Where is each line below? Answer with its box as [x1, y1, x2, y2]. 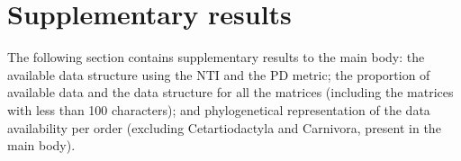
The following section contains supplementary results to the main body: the [7, 48, 425, 67]
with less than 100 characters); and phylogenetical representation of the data [7, 100, 430, 119]
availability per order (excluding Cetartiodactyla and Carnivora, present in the [7, 118, 441, 137]
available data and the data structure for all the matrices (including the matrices [7, 83, 454, 102]
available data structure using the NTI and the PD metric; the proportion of [7, 65, 430, 84]
